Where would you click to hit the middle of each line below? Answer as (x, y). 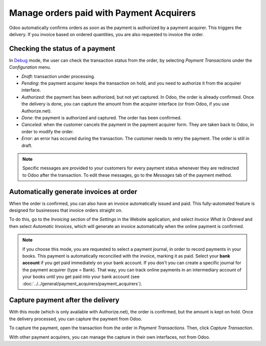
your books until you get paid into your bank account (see (81, 277)
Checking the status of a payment (62, 49)
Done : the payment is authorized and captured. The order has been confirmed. (101, 117)
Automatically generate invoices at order (73, 192)
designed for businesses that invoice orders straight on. (66, 210)
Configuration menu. (30, 67)
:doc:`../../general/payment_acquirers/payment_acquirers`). (82, 283)
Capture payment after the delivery (64, 300)
